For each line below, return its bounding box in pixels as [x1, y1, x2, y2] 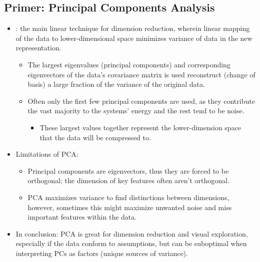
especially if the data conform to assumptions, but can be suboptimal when [15, 238, 247, 249]
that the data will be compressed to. [39, 132, 151, 142]
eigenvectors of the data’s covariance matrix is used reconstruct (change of [27, 69, 255, 79]
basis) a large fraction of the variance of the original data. [27, 79, 205, 89]
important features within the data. [27, 212, 137, 222]
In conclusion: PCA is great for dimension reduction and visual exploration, [15, 228, 248, 239]
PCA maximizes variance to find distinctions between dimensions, [27, 192, 229, 202]
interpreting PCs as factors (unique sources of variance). [15, 248, 188, 258]
